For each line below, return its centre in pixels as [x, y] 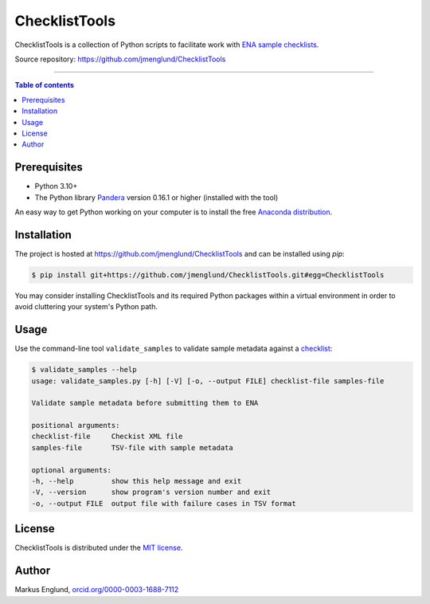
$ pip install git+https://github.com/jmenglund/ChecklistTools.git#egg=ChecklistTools [208, 275]
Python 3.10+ [56, 186]
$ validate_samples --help [84, 370]
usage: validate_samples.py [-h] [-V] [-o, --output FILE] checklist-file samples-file [208, 381]
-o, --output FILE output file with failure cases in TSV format [164, 503]
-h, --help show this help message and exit [137, 481]
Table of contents [45, 85]
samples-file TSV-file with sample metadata [133, 447]
